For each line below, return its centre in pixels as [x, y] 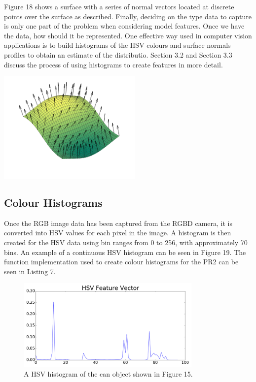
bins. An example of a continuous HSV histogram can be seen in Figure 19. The [125, 252]
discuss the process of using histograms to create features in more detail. [113, 64]
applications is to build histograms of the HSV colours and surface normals [117, 45]
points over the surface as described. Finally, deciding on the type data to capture [128, 16]
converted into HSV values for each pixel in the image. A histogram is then [118, 233]
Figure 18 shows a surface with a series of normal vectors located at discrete [119, 6]
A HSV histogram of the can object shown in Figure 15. [108, 374]
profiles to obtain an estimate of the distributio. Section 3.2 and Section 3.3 [118, 54]
